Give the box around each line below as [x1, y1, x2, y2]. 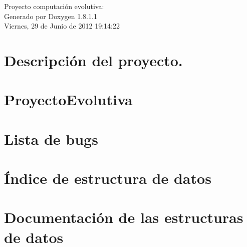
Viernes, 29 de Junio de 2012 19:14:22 [4, 21, 120, 31]
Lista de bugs [4, 128, 98, 149]
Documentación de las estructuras [4, 207, 243, 227]
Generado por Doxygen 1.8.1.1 [4, 11, 97, 21]
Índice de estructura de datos [4, 168, 211, 188]
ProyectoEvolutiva [4, 89, 133, 110]
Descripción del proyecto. [4, 50, 183, 70]
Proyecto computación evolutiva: [4, 1, 104, 11]
